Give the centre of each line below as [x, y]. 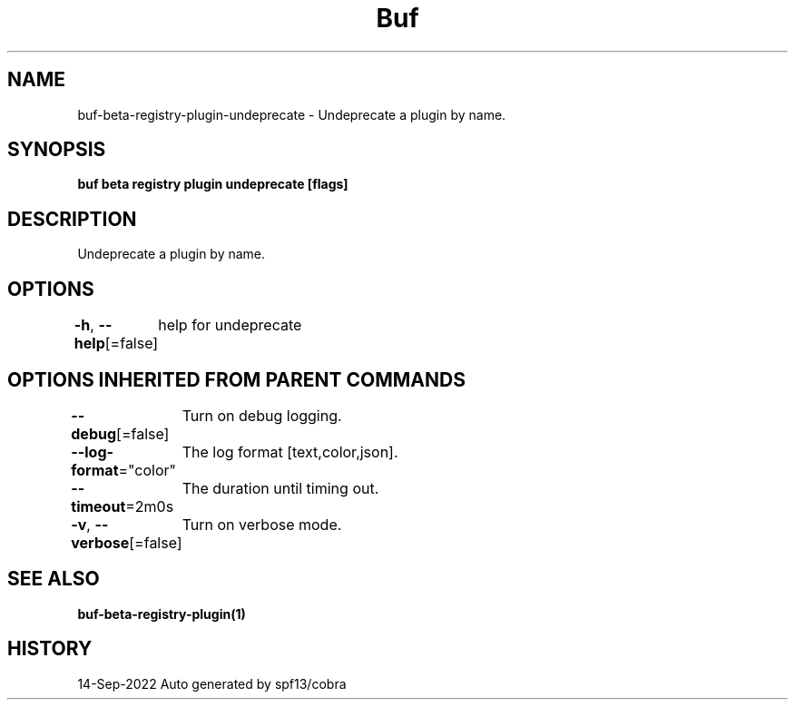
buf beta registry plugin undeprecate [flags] [213, 184]
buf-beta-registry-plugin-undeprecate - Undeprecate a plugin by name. [292, 114]
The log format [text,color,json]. [290, 452]
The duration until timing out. [280, 488]
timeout [98, 506]
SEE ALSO [54, 579]
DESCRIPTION [72, 219]
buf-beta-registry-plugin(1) [162, 614]
